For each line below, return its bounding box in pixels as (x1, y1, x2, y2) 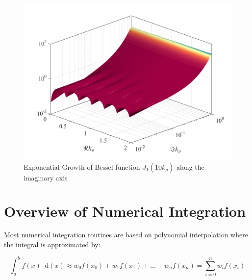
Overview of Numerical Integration (4, 201, 246, 221)
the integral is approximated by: (4, 239, 101, 249)
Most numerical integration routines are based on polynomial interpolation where (4, 229, 248, 240)
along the (176, 161, 204, 172)
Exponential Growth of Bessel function (24, 161, 140, 172)
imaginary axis (24, 172, 68, 182)
